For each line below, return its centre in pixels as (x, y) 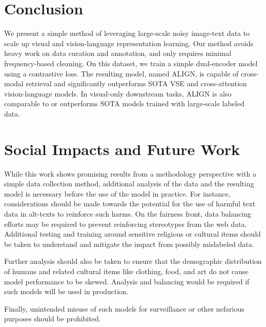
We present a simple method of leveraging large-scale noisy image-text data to (127, 33)
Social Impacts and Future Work (122, 149)
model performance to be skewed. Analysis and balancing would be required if (127, 281)
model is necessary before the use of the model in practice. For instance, (117, 193)
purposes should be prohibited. (53, 319)
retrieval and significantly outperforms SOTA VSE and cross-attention (136, 83)
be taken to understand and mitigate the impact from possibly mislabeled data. (129, 244)
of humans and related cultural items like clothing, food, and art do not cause (126, 271)
